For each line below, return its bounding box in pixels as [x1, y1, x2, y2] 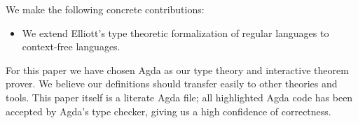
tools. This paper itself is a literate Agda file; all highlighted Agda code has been [6, 89, 353, 104]
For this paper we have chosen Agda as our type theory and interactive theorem [6, 62, 349, 77]
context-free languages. [22, 39, 121, 54]
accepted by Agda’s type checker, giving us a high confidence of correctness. [6, 103, 331, 118]
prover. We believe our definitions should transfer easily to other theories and [6, 76, 338, 91]
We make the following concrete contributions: [6, 2, 205, 16]
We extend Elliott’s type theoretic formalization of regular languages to [22, 25, 329, 40]
